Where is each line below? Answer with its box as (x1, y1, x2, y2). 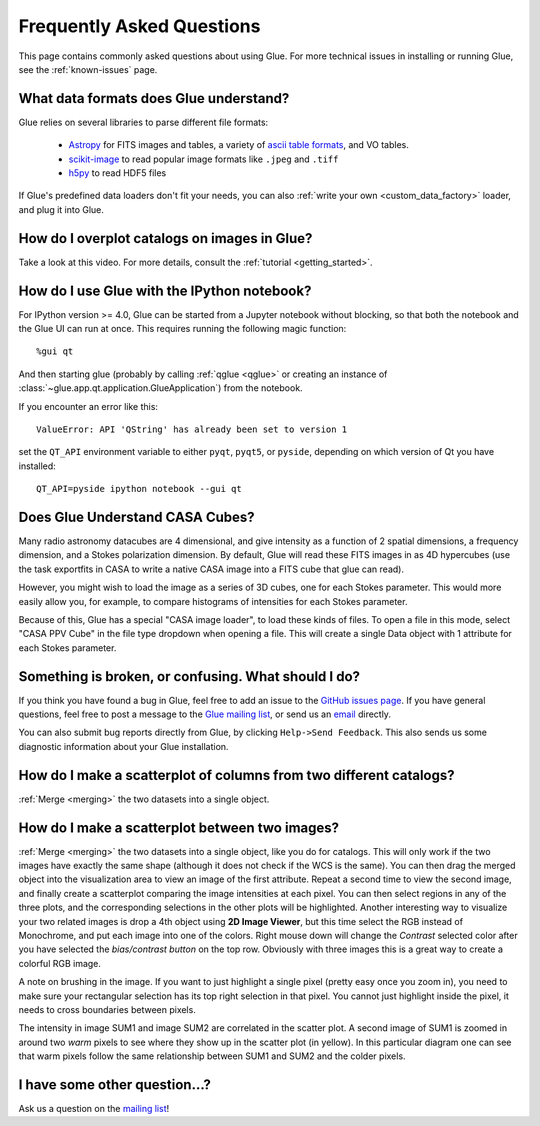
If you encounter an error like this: (18, 400, 159, 412)
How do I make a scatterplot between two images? (18, 819, 340, 836)
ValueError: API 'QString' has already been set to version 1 (36, 423, 348, 435)
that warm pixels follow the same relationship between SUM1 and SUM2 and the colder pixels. (18, 1050, 406, 1062)
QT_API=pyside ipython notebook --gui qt (36, 483, 242, 495)
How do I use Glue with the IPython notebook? (18, 282, 312, 299)
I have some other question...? (18, 1076, 212, 1093)
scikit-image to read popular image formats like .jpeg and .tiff (68, 153, 339, 165)
